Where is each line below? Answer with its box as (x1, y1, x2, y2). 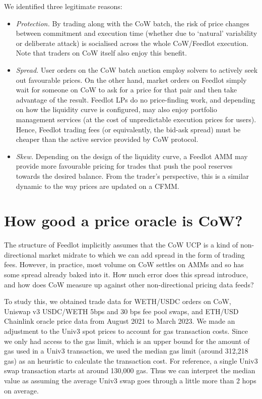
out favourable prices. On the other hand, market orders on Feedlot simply (16, 74, 247, 85)
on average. (4, 385, 39, 395)
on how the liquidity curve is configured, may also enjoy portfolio (16, 104, 217, 115)
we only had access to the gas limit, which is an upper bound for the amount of (4, 335, 250, 346)
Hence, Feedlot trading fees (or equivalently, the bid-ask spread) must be (16, 124, 241, 134)
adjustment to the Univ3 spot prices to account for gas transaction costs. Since (4, 325, 248, 336)
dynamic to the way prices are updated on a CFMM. (16, 180, 179, 191)
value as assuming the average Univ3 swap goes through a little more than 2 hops (4, 375, 256, 385)
